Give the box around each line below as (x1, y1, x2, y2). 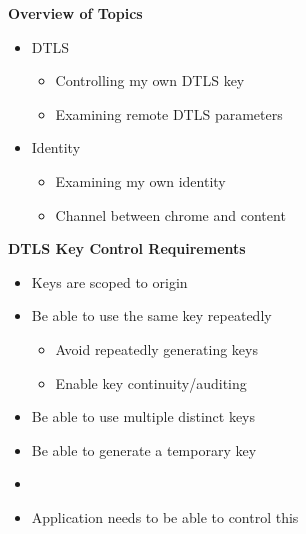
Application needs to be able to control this (31, 506, 299, 527)
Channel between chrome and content (55, 204, 286, 225)
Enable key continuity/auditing (55, 372, 247, 393)
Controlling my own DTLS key (55, 70, 245, 91)
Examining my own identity (55, 170, 226, 191)
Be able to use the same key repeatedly (31, 305, 272, 326)
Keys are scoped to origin (31, 271, 188, 292)
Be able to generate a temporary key (31, 439, 257, 460)
